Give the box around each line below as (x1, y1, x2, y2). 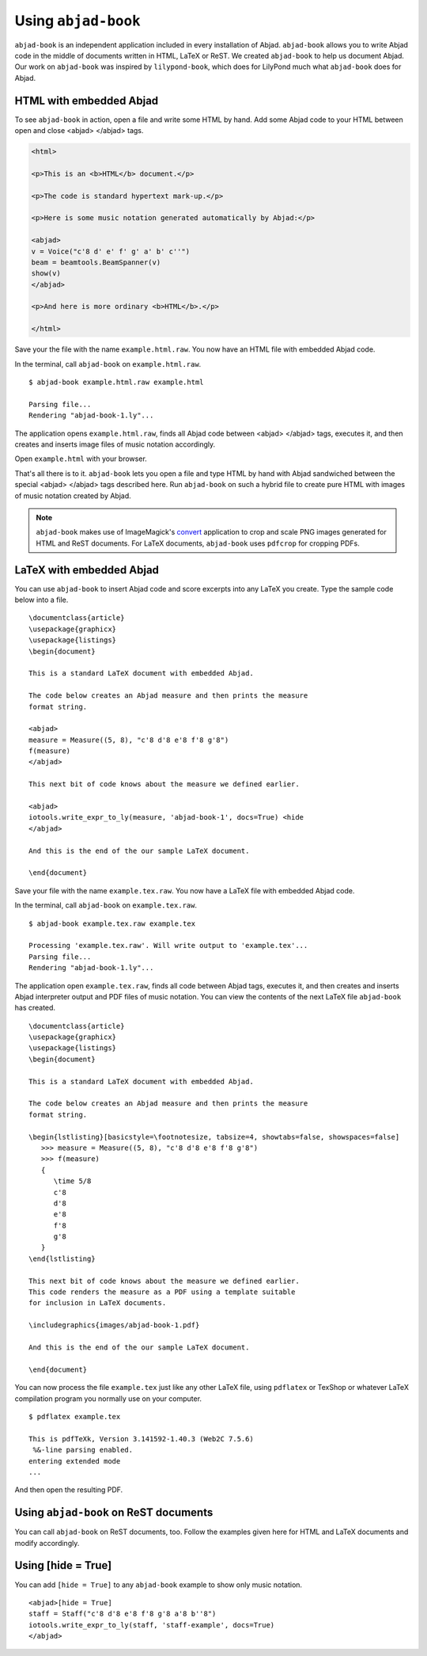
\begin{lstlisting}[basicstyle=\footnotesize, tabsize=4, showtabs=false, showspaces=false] (28, 1133, 400, 1141)
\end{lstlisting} (28, 1254, 96, 1263)
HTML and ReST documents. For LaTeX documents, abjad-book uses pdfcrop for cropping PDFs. (36, 539, 360, 548)
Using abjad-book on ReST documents (14, 1506, 213, 1520)
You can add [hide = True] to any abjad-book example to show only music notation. (14, 1580, 303, 1589)
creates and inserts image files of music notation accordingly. (14, 440, 216, 449)
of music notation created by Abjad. (14, 491, 132, 501)
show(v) (31, 269, 61, 278)
